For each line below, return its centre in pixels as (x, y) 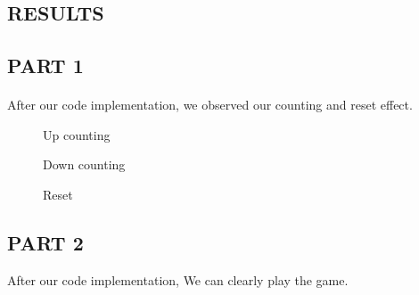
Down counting (84, 164)
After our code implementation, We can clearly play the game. (178, 279)
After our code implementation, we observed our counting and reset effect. (210, 105)
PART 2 (45, 242)
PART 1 (45, 66)
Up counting (77, 134)
